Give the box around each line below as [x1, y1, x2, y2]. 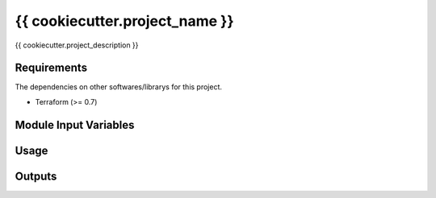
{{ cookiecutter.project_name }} [15, 12, 234, 30]
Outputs [15, 169, 57, 183]
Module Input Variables [15, 118, 135, 132]
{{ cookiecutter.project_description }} [15, 40, 139, 50]
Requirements [15, 61, 88, 75]
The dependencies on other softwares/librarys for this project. [15, 82, 222, 92]
